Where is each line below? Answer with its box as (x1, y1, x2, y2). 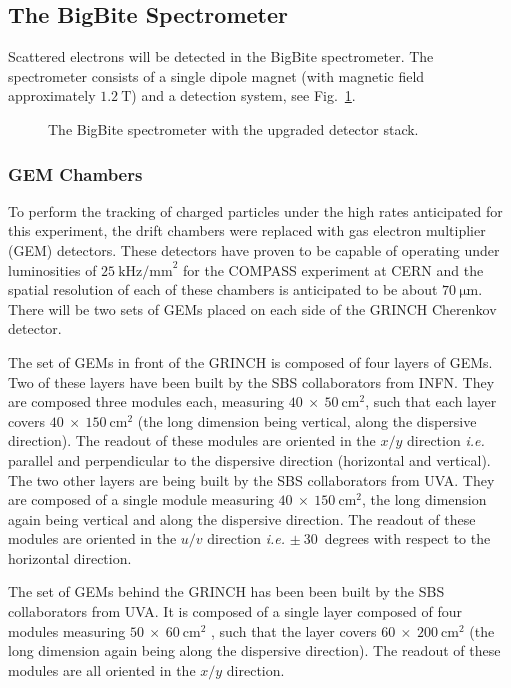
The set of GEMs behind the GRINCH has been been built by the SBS (8, 581, 445, 602)
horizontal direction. (8, 547, 132, 568)
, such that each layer (365, 391, 497, 412)
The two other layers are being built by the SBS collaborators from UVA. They (8, 469, 495, 490)
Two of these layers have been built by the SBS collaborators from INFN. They (8, 371, 495, 392)
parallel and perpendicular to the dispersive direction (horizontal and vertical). (8, 449, 491, 470)
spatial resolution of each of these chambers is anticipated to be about (8, 279, 438, 300)
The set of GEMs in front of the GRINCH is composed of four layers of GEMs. (8, 351, 493, 372)
